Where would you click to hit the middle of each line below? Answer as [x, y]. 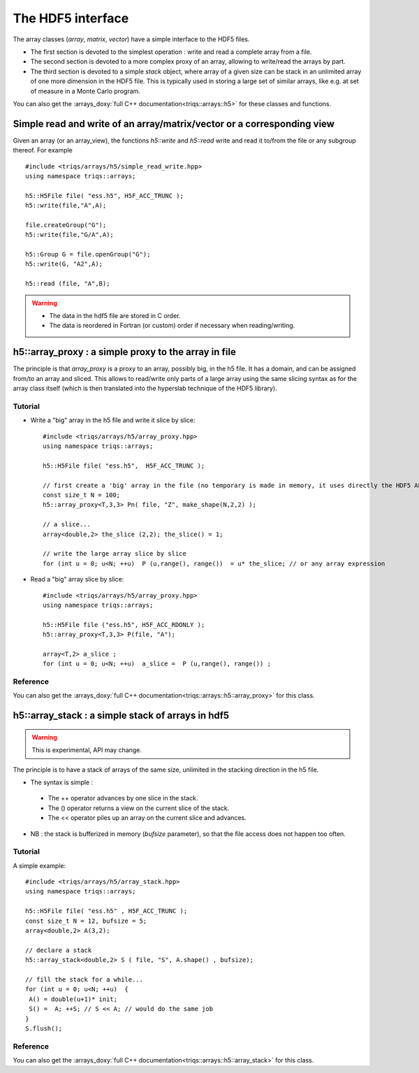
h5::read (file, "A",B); [68, 284]
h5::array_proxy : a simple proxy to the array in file [125, 352]
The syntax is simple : [62, 782]
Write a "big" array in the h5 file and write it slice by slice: [113, 420]
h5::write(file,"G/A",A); [70, 235]
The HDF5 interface [71, 18]
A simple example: [39, 865]
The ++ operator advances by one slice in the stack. [123, 798]
